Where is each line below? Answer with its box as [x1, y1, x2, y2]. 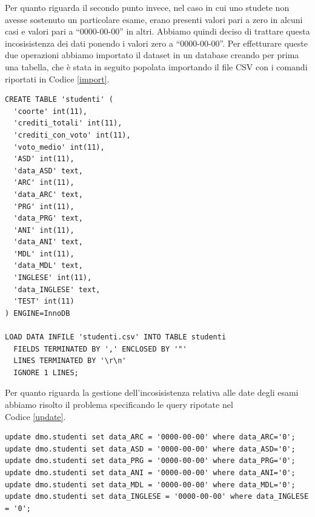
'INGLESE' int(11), [13, 273, 92, 282]
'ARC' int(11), [13, 178, 75, 187]
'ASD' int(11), [13, 155, 75, 164]
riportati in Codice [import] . [5, 72, 110, 85]
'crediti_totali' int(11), [13, 119, 122, 128]
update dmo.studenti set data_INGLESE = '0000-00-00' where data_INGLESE [5, 492, 309, 501]
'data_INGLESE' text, [13, 285, 101, 294]
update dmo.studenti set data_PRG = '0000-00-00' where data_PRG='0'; [5, 456, 296, 465]
